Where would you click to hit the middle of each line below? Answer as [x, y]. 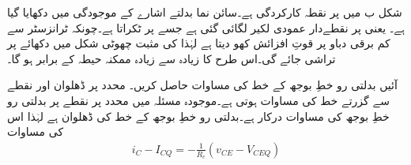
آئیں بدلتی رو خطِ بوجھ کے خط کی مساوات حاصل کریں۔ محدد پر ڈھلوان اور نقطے [202, 85]
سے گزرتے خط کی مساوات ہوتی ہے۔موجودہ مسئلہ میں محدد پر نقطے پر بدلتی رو [198, 100]
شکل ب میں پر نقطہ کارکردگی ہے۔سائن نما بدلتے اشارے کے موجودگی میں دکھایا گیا [205, 12]
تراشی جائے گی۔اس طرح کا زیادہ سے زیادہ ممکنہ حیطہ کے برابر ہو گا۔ [172, 58]
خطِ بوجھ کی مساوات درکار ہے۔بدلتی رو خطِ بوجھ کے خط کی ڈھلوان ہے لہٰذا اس [198, 116]
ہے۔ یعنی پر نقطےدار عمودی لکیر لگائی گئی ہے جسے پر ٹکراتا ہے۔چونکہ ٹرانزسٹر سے [206, 27]
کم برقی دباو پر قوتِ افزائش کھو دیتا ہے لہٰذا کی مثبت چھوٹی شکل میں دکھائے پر [199, 43]
